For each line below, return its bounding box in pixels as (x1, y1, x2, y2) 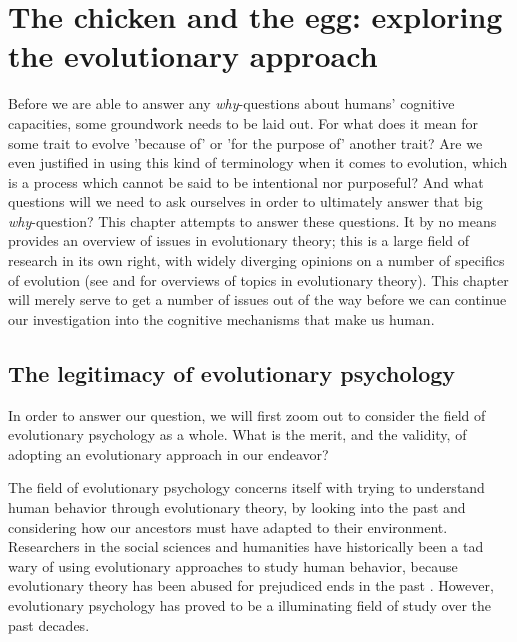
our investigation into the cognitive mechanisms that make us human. (8, 308, 435, 329)
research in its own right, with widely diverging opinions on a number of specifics (8, 250, 505, 271)
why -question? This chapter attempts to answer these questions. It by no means (8, 210, 497, 231)
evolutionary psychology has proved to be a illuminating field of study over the (8, 594, 491, 615)
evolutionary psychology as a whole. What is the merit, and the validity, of (8, 424, 467, 445)
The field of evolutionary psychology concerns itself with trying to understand (8, 477, 485, 498)
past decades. (8, 614, 90, 635)
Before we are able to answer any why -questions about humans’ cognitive (8, 93, 455, 114)
